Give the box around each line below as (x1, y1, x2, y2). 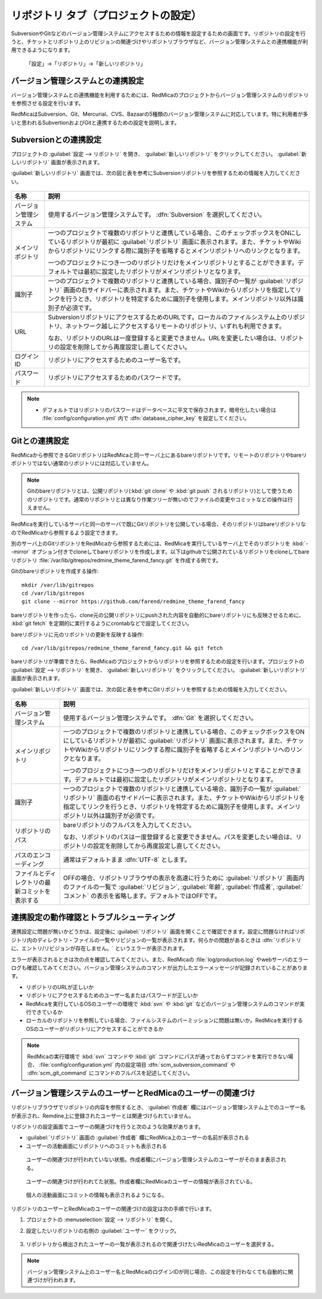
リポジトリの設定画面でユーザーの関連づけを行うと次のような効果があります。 (11, 1123, 204, 1130)
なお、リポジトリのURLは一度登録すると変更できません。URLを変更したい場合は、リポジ (48, 334, 298, 343)
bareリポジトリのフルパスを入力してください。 (63, 821, 195, 829)
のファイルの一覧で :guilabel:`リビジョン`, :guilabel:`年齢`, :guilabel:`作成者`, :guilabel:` (63, 882, 304, 891)
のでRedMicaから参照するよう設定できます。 (11, 529, 122, 536)
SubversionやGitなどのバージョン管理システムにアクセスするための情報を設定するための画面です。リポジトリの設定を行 (11, 30, 306, 37)
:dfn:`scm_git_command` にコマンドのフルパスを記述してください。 (27, 1069, 193, 1077)
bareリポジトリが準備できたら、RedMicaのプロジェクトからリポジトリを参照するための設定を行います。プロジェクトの (11, 658, 304, 665)
